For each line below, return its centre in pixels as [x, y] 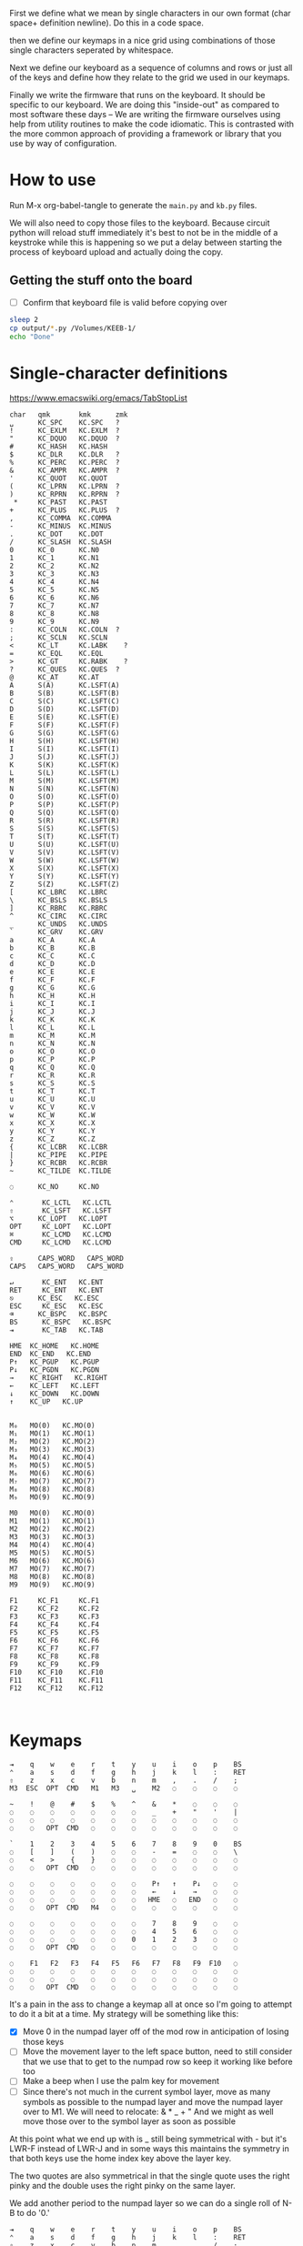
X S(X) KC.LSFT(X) [65, 869]
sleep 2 [24, 319]
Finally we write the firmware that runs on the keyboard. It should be [137, 95]
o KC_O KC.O [52, 1052]
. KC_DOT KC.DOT [56, 534]
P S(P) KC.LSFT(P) [65, 805]
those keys [43, 2042]
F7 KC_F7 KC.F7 [55, 1649]
